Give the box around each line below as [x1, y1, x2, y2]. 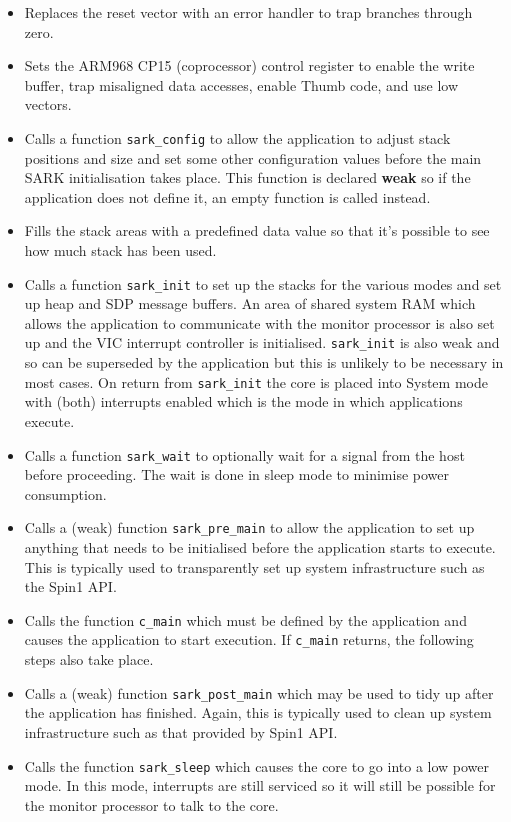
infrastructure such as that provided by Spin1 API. [24, 721, 338, 742]
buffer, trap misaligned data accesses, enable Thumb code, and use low [24, 74, 459, 95]
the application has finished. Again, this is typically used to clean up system [24, 702, 492, 723]
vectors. [24, 94, 72, 115]
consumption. [24, 483, 107, 504]
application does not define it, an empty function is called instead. [24, 186, 431, 207]
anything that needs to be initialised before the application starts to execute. [24, 537, 496, 558]
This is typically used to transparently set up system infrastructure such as [24, 556, 485, 577]
